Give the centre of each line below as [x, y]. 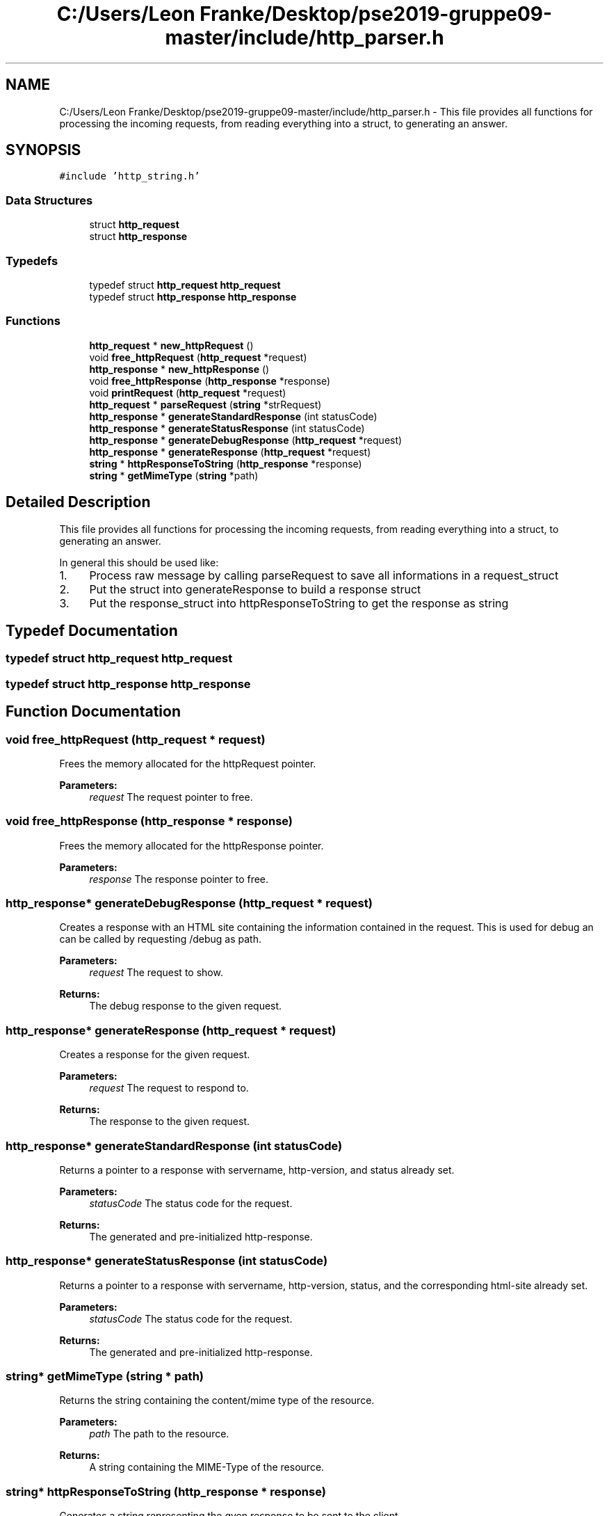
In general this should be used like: [139, 562]
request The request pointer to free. [171, 797]
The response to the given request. [170, 1122]
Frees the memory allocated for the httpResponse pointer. [192, 845]
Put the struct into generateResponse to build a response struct [255, 589]
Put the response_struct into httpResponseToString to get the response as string [299, 603]
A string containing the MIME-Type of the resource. [207, 1467]
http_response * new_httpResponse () [179, 369]
